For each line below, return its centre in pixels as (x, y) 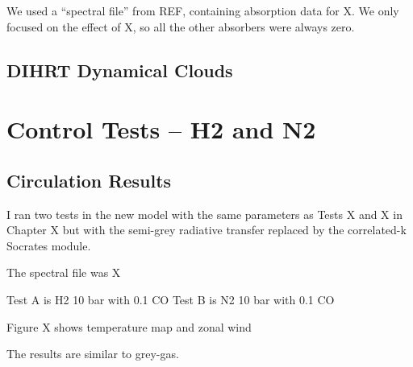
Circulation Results (89, 180)
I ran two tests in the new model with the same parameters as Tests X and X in (204, 214)
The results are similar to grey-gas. (93, 354)
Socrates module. (49, 245)
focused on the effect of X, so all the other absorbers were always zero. (181, 26)
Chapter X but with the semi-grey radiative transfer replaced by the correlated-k (206, 230)
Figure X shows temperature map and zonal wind (129, 326)
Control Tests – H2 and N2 (161, 129)
